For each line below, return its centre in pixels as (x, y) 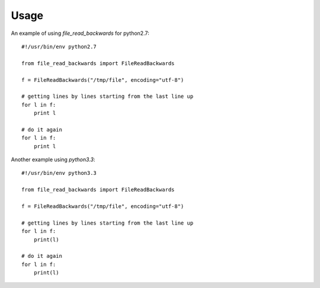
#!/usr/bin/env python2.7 (59, 47)
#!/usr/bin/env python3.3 (59, 173)
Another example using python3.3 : (53, 159)
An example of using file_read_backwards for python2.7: (80, 33)
